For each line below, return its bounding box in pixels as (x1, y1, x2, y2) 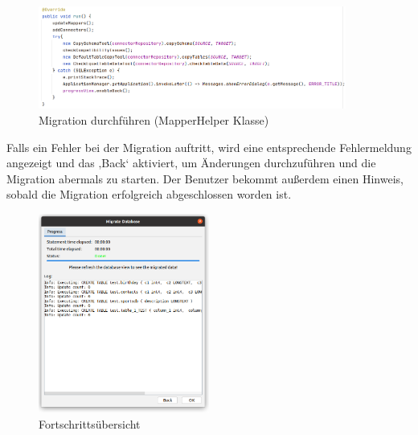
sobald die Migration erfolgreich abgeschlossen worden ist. (6, 186, 292, 203)
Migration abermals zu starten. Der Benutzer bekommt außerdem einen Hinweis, (6, 170, 404, 187)
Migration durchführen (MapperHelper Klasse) (39, 112, 269, 129)
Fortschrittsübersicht (39, 415, 141, 432)
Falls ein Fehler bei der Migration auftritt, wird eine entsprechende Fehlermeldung (6, 138, 412, 155)
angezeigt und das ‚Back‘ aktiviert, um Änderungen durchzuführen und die (6, 154, 376, 171)
